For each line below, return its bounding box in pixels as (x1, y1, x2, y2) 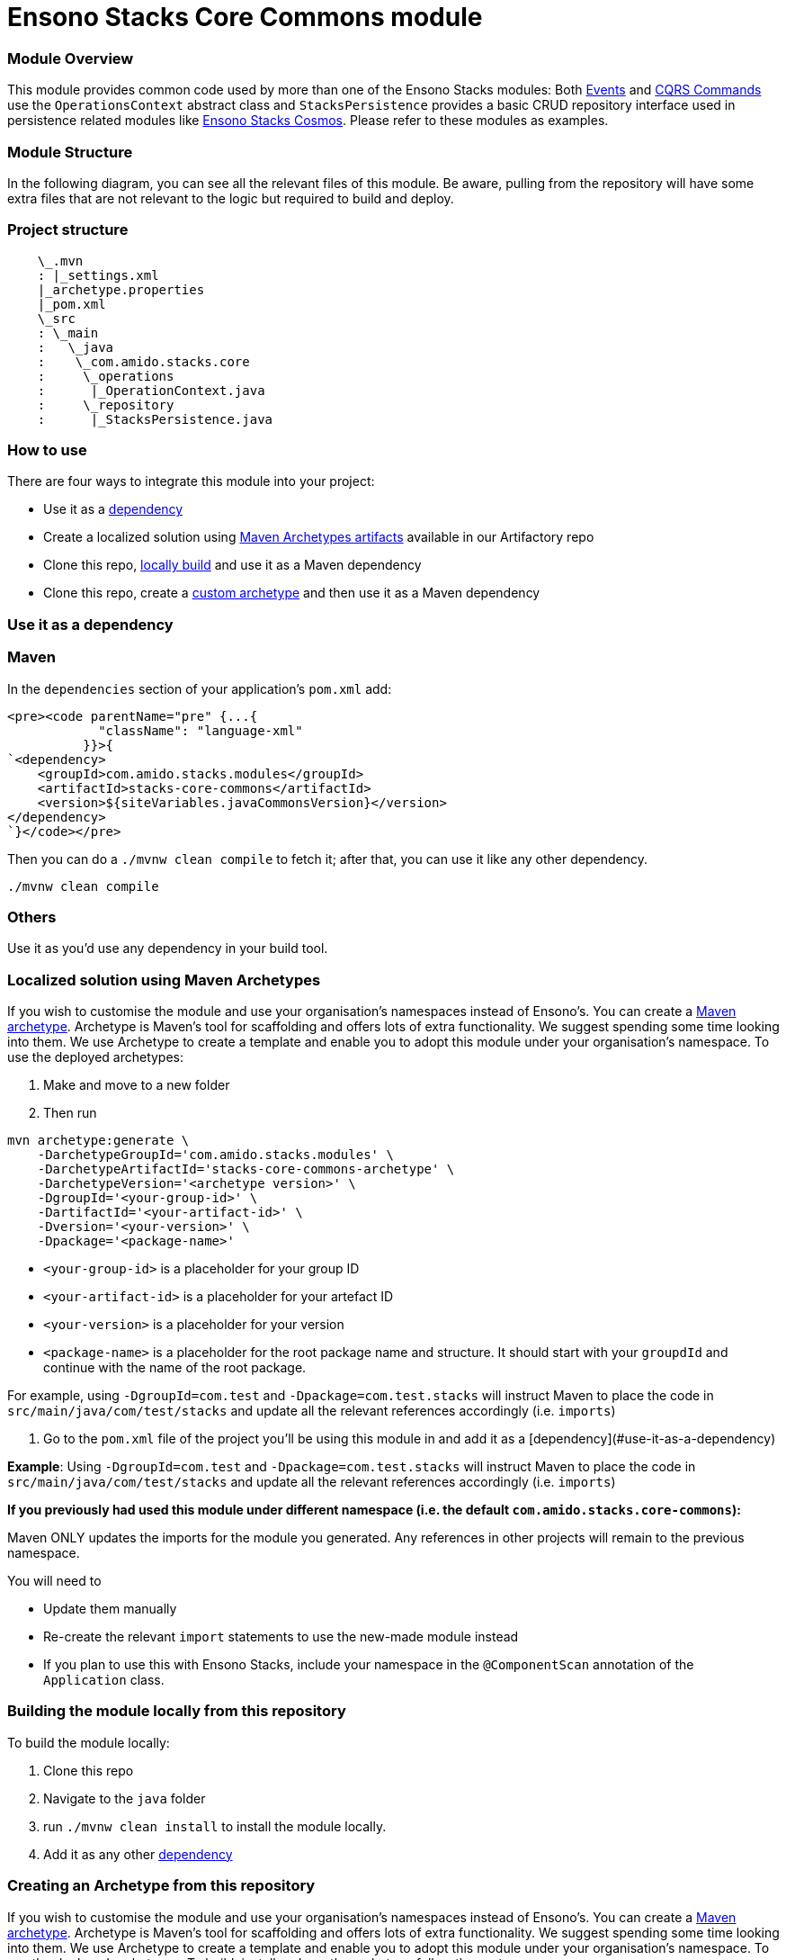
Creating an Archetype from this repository (7, 1876, 316, 1895)
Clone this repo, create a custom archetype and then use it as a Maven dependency (43, 585, 540, 601)
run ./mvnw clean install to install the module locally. (43, 1818, 387, 1834)
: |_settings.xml (37, 267, 159, 283)
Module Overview (7, 49, 134, 67)
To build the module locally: (7, 1734, 170, 1750)
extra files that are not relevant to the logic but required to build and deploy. (7, 190, 454, 206)
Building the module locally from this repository (7, 1702, 346, 1721)
